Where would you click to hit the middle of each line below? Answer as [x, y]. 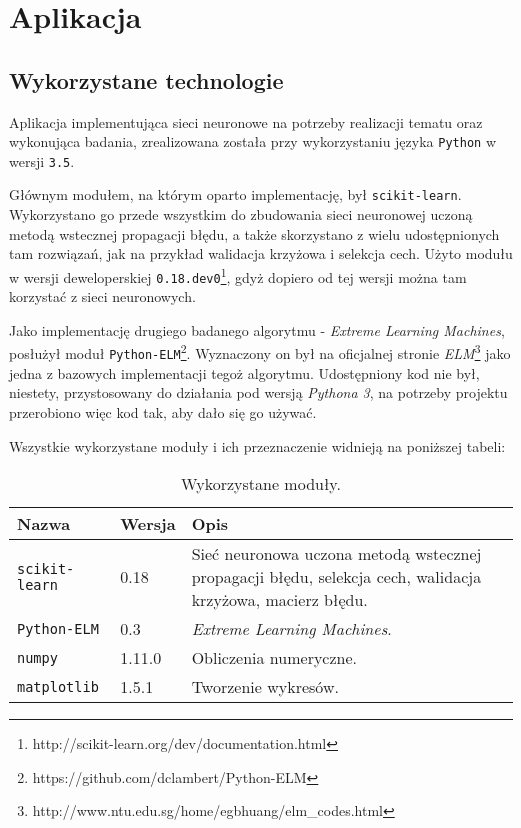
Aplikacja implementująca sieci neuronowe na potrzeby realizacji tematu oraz [246, 121]
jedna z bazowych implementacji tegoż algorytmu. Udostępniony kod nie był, [244, 372]
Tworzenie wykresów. [265, 687]
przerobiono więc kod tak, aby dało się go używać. [163, 411]
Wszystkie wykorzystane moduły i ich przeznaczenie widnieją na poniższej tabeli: [257, 445]
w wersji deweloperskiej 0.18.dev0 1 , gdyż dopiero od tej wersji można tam [238, 275]
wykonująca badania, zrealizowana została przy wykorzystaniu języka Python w [252, 141]
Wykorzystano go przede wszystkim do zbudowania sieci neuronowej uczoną [241, 214]
